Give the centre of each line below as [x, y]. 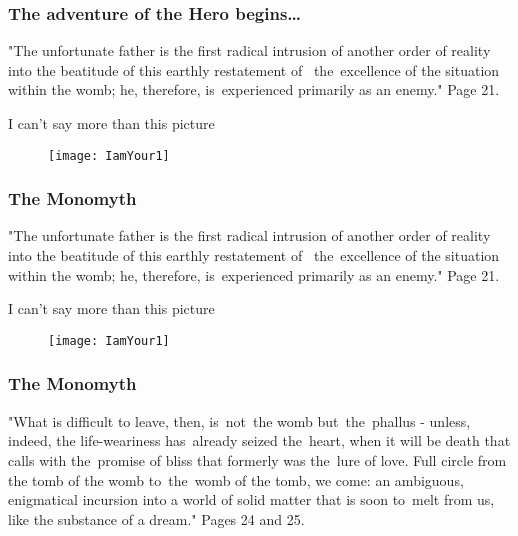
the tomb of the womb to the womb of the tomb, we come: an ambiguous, [236, 479]
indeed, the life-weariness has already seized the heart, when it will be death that [259, 440]
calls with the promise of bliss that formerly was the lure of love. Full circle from [257, 459]
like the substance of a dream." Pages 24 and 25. [156, 518]
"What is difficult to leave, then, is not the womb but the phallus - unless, [239, 420]
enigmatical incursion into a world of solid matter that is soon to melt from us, [251, 499]
